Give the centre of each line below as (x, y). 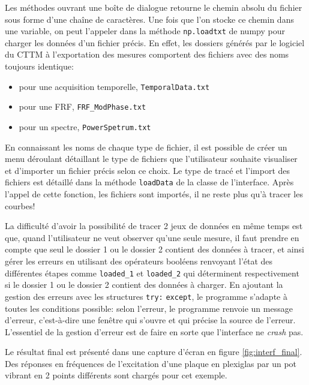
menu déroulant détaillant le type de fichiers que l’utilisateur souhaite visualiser (151, 159)
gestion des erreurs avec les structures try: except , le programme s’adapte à (146, 296)
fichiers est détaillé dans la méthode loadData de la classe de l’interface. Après (149, 182)
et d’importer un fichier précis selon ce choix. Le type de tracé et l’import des (148, 170)
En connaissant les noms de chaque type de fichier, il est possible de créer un (146, 147)
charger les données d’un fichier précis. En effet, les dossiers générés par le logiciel (155, 42)
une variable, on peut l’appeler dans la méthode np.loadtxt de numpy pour (145, 31)
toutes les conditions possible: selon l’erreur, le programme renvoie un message (149, 308)
